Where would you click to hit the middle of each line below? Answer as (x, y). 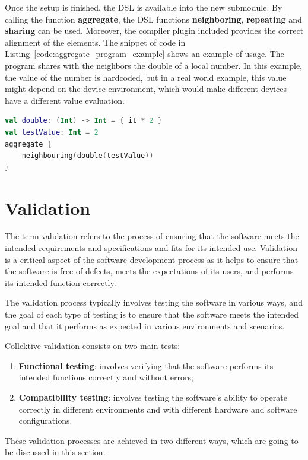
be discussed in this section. (55, 452)
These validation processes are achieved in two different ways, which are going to (152, 440)
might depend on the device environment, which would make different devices (146, 89)
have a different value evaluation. (65, 100)
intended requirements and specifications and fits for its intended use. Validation (151, 248)
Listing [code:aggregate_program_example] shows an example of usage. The (145, 54)
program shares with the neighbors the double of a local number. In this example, (154, 65)
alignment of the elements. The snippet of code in (95, 42)
